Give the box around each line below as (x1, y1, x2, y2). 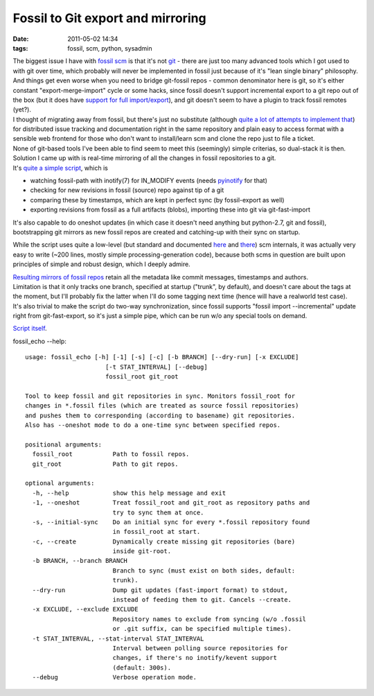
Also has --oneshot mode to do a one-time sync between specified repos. (25, 421, 281, 429)
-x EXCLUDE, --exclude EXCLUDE (32, 605, 139, 614)
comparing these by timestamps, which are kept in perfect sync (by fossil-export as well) (30, 195, 285, 204)
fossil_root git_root (105, 373, 179, 381)
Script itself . (12, 324, 48, 333)
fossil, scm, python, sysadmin (67, 44, 152, 52)
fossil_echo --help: (12, 337, 67, 345)
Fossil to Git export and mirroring (12, 10, 207, 26)
